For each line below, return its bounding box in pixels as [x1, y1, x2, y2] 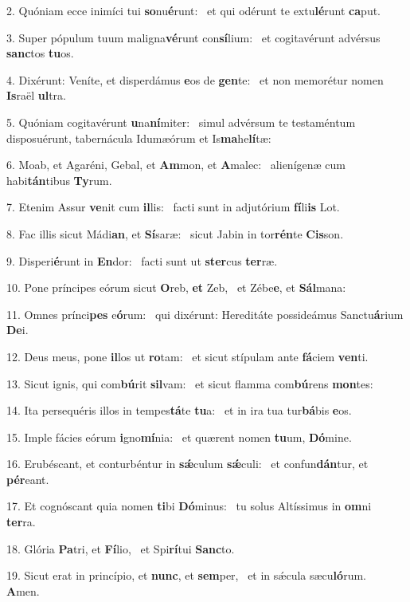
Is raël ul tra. [6, 87, 66, 104]
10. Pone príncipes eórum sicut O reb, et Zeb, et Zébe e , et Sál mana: [6, 279, 346, 296]
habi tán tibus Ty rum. [6, 171, 112, 188]
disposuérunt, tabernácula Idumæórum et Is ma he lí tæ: [6, 129, 271, 146]
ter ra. [6, 513, 36, 530]
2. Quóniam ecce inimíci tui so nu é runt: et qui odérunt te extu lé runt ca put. [6, 2, 381, 18]
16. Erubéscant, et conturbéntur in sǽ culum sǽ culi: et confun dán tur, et [6, 455, 369, 472]
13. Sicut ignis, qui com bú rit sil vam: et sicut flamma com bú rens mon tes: [6, 375, 373, 391]
